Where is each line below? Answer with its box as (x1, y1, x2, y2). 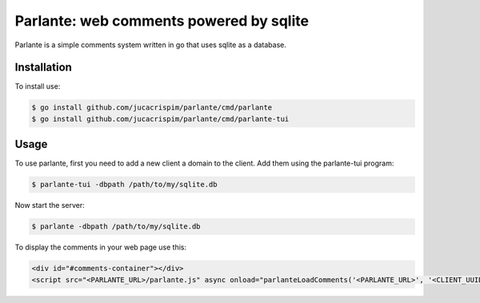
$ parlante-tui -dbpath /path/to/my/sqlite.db (31, 180, 218, 189)
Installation (14, 61, 72, 74)
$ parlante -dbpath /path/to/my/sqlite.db (31, 222, 201, 231)
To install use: (14, 82, 61, 91)
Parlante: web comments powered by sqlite (14, 12, 310, 30)
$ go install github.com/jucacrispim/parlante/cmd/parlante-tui (31, 114, 290, 123)
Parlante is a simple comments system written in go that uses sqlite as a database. (14, 40, 287, 50)
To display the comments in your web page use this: (14, 242, 187, 252)
